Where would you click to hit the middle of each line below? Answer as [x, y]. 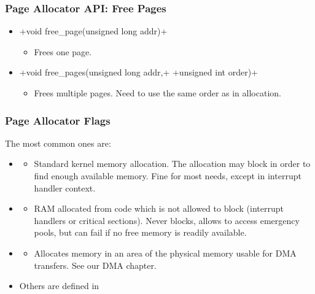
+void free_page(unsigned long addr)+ [93, 31]
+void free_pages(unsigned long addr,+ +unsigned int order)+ [138, 72]
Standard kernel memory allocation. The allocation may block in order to [172, 164]
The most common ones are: [58, 143]
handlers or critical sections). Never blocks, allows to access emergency [167, 220]
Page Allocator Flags [58, 120]
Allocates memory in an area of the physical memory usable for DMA [165, 253]
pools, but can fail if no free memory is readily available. [140, 232]
